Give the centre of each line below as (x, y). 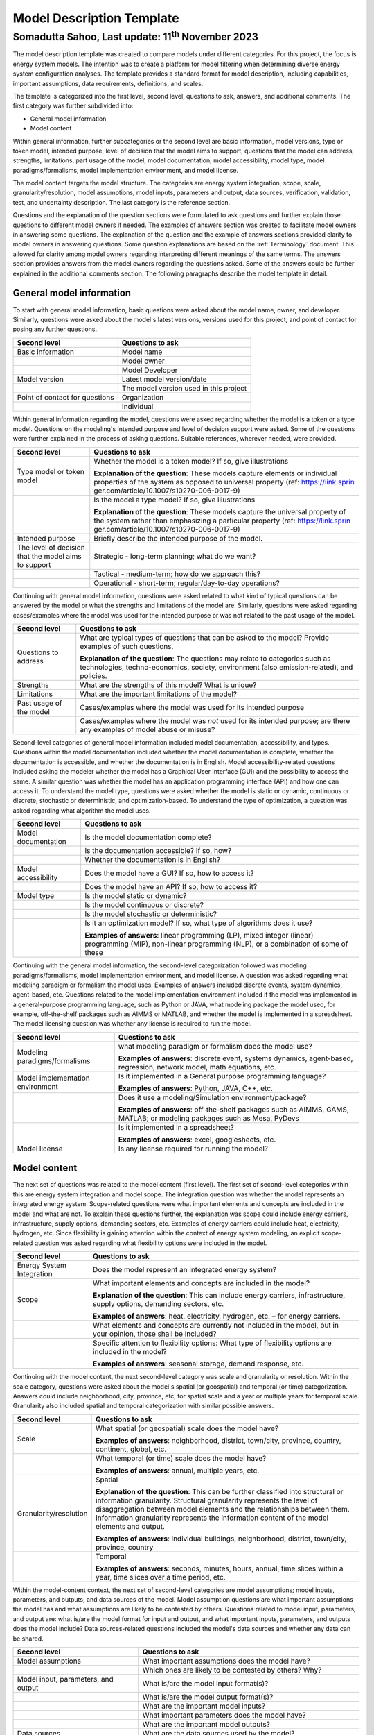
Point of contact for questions (65, 397)
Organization (143, 397)
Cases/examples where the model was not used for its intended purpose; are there (215, 721)
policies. (93, 676)
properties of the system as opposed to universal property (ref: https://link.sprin (224, 482)
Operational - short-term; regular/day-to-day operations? (187, 583)
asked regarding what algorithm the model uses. (82, 810)
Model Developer (150, 370)
